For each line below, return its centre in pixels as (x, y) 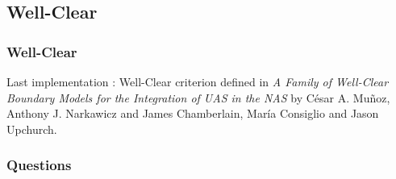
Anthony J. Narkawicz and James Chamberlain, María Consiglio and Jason (193, 113)
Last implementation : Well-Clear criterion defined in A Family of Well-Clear (198, 81)
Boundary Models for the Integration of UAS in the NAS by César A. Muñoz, (198, 97)
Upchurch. (32, 129)
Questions (39, 165)
